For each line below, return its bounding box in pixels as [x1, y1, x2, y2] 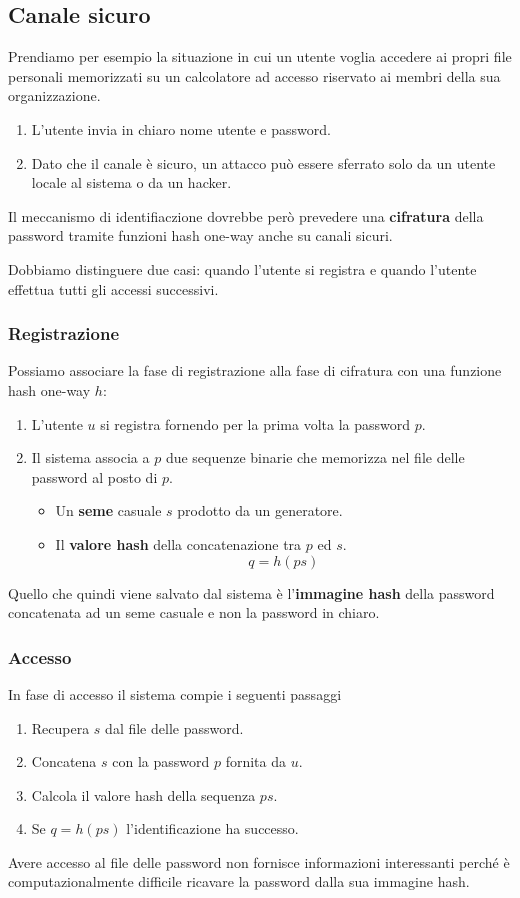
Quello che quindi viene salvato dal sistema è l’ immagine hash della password [8, 582, 495, 603]
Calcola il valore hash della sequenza [31, 784, 256, 805]
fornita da [225, 751, 286, 772]
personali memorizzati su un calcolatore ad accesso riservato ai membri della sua [8, 65, 501, 86]
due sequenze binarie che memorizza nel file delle [165, 447, 465, 468]
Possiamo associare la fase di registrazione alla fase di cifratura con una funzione [8, 360, 502, 381]
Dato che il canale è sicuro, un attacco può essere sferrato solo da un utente [31, 152, 496, 173]
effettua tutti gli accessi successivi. [8, 278, 219, 299]
